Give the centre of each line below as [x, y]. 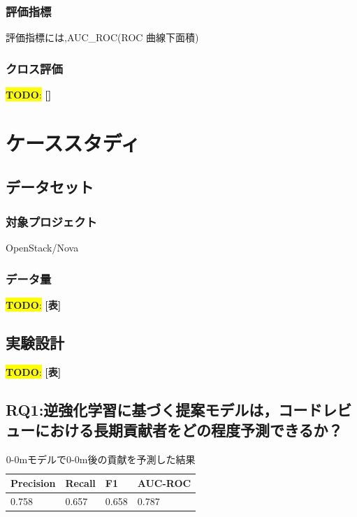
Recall [80, 483]
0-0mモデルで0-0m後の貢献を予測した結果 [101, 459]
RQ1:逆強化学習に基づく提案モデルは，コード [164, 409]
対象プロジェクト [51, 221]
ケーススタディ [73, 142]
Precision [33, 483]
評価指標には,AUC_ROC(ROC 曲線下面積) [102, 37]
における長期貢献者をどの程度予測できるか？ [189, 429]
